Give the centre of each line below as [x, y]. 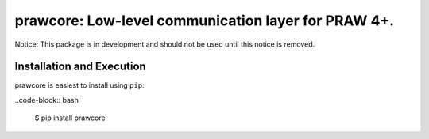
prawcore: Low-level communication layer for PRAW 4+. [205, 21]
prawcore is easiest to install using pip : [79, 85]
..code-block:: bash [46, 100]
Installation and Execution [80, 67]
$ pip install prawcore [70, 118]
